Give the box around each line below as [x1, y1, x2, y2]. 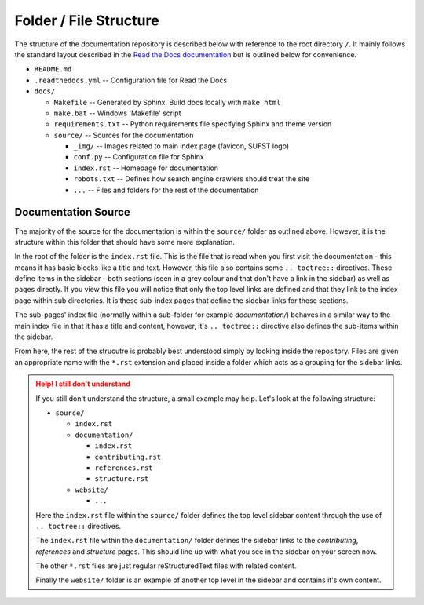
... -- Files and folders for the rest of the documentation [73, 185, 259, 195]
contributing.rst [94, 452, 161, 461]
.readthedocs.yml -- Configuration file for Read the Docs [34, 75, 228, 85]
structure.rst [94, 475, 149, 483]
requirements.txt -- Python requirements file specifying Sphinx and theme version [53, 119, 332, 129]
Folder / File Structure [14, 12, 160, 29]
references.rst [94, 463, 153, 472]
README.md [34, 65, 72, 74]
